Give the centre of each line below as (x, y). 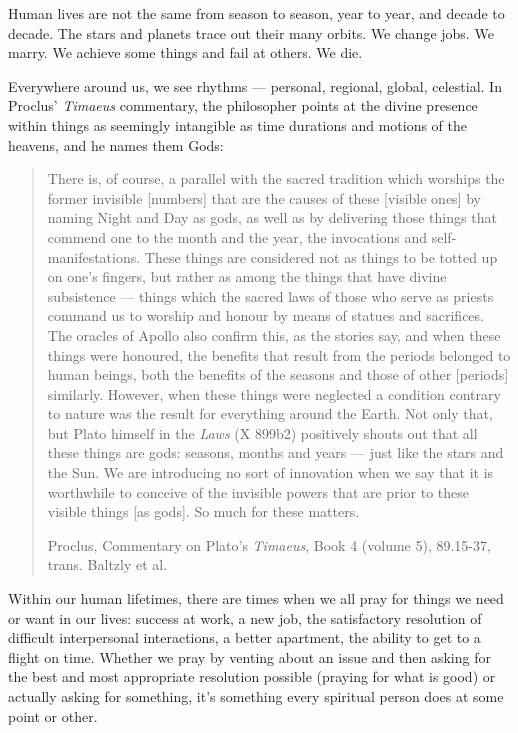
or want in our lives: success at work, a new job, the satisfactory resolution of (245, 617)
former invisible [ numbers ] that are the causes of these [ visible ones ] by (264, 197)
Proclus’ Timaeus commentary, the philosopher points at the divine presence (243, 105)
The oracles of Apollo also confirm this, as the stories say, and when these (274, 334)
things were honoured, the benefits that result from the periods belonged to (279, 354)
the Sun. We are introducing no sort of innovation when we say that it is (270, 472)
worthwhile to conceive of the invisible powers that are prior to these (258, 491)
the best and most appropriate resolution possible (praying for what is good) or (252, 676)
